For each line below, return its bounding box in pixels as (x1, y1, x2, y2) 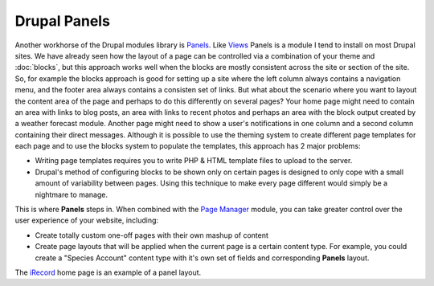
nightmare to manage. (35, 190, 108, 199)
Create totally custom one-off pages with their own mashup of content (35, 230, 269, 240)
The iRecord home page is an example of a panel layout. (14, 268, 202, 277)
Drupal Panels (14, 12, 110, 30)
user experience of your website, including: (14, 215, 159, 225)
